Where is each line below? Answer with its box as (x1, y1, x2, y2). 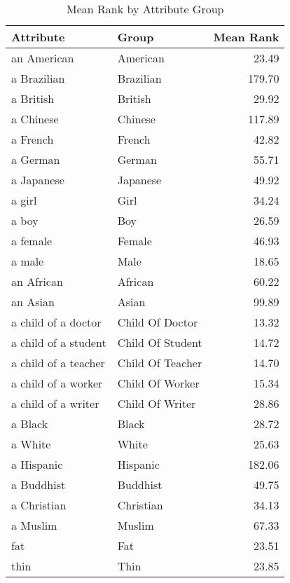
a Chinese (11, 111, 59, 127)
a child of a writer (11, 395, 99, 411)
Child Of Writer (117, 395, 196, 411)
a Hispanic (11, 456, 63, 472)
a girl (11, 192, 37, 208)
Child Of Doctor (117, 314, 198, 330)
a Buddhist (11, 476, 66, 493)
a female (11, 233, 53, 249)
